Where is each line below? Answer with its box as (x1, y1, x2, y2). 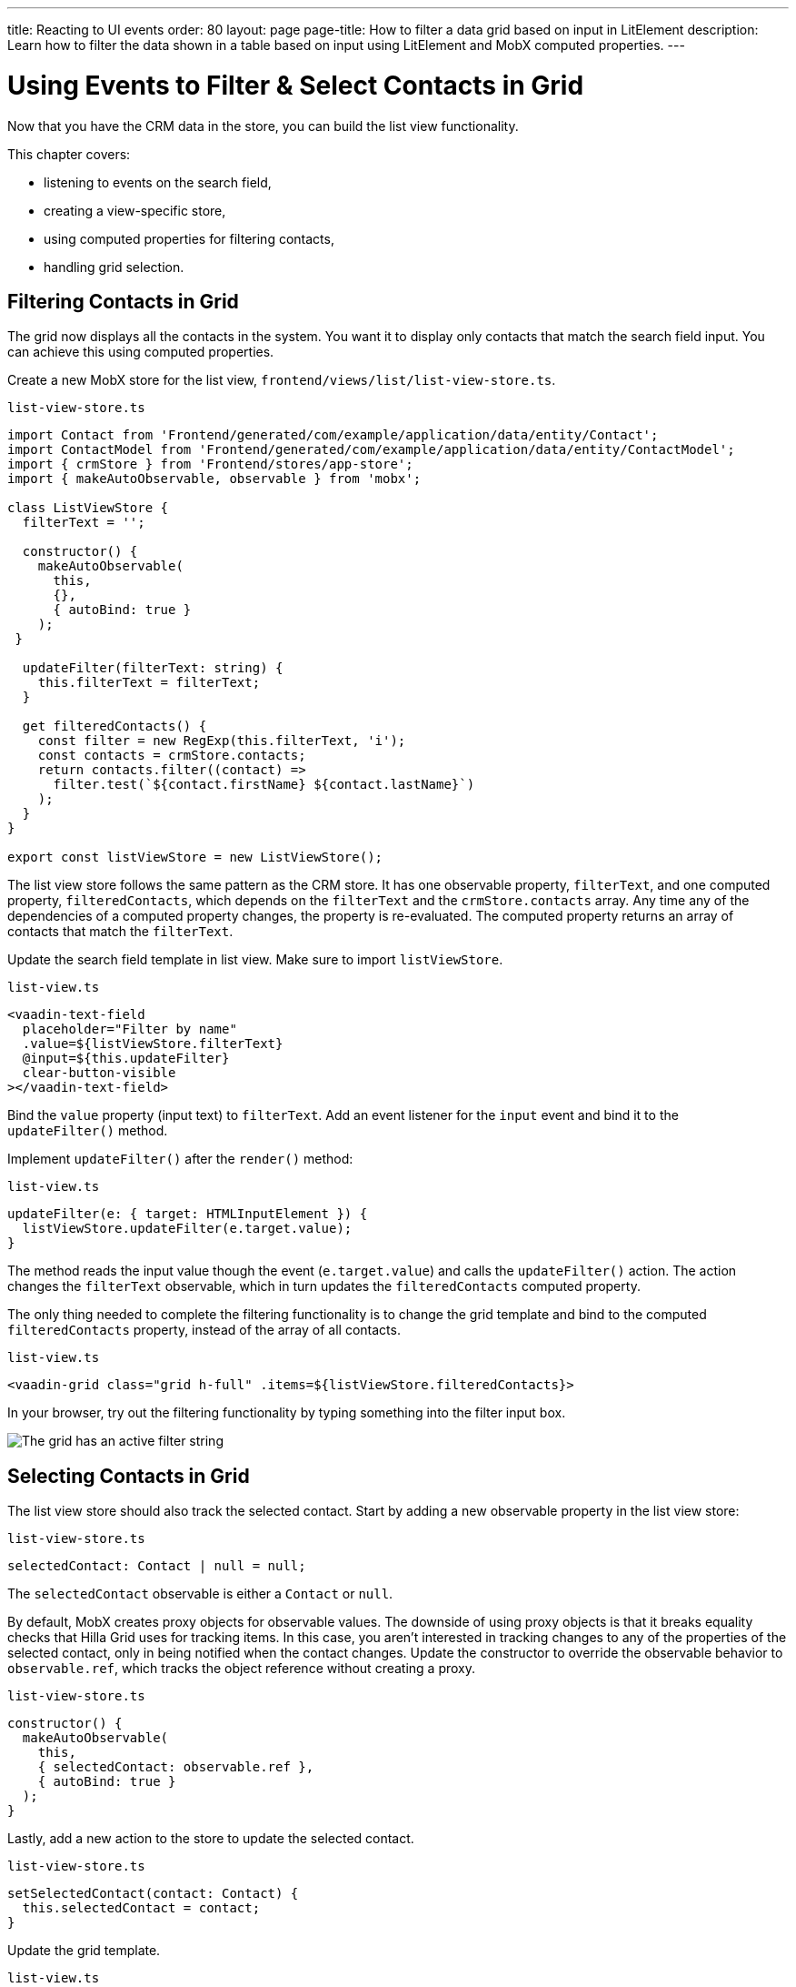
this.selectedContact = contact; (22, 1901, 261, 1916)
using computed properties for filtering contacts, (44, 230, 334, 247)
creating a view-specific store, (44, 202, 226, 218)
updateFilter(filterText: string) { (22, 661, 284, 676)
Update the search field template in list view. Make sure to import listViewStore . (7, 952, 503, 968)
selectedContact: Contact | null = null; (7, 1558, 306, 1574)
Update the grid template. (7, 1942, 161, 1959)
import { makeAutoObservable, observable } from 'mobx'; (7, 471, 422, 487)
